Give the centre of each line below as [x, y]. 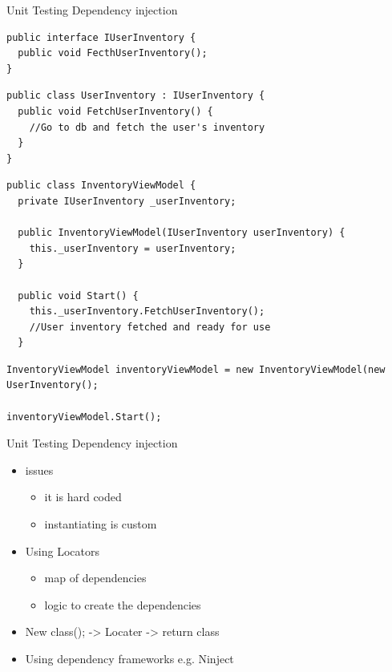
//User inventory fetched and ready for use [150, 327]
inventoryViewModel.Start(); [84, 417]
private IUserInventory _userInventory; [127, 201]
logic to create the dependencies [123, 604]
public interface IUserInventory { [101, 37]
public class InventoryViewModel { [101, 186]
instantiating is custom [101, 524]
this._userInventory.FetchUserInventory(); [147, 312]
